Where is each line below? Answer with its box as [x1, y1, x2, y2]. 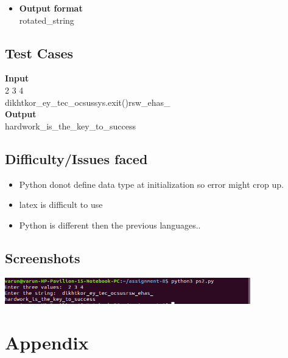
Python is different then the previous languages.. [19, 218, 201, 231]
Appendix [5, 329, 89, 354]
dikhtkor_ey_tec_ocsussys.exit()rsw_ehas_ [5, 95, 170, 108]
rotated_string [19, 13, 74, 26]
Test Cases [5, 43, 74, 62]
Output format [19, 2, 83, 14]
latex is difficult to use [19, 198, 103, 211]
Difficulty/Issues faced [5, 149, 148, 168]
